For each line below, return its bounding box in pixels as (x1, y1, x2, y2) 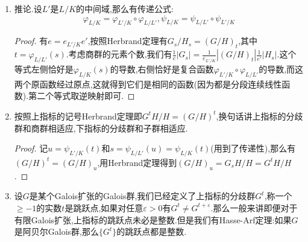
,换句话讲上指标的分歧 (216, 109, 303, 122)
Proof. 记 (14, 142, 48, 154)
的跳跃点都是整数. (116, 225, 187, 238)
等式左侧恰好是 (14, 62, 74, 75)
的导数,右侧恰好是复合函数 (110, 62, 214, 75)
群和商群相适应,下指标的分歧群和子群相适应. (14, 121, 188, 134)
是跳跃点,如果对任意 (64, 201, 143, 214)
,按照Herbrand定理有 (87, 34, 168, 47)
